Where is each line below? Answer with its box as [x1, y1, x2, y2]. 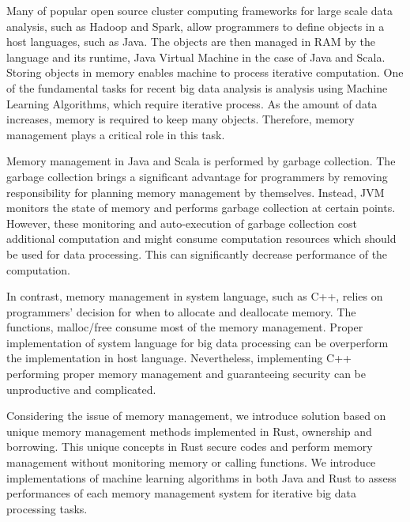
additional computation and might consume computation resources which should [6, 230, 397, 247]
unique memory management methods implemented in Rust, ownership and [6, 422, 372, 439]
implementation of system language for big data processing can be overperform [6, 334, 389, 350]
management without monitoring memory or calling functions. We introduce [6, 454, 376, 471]
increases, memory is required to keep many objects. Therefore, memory [6, 111, 355, 127]
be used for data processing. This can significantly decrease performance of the [6, 245, 388, 262]
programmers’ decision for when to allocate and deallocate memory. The [6, 303, 356, 320]
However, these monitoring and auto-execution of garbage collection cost [6, 214, 357, 231]
